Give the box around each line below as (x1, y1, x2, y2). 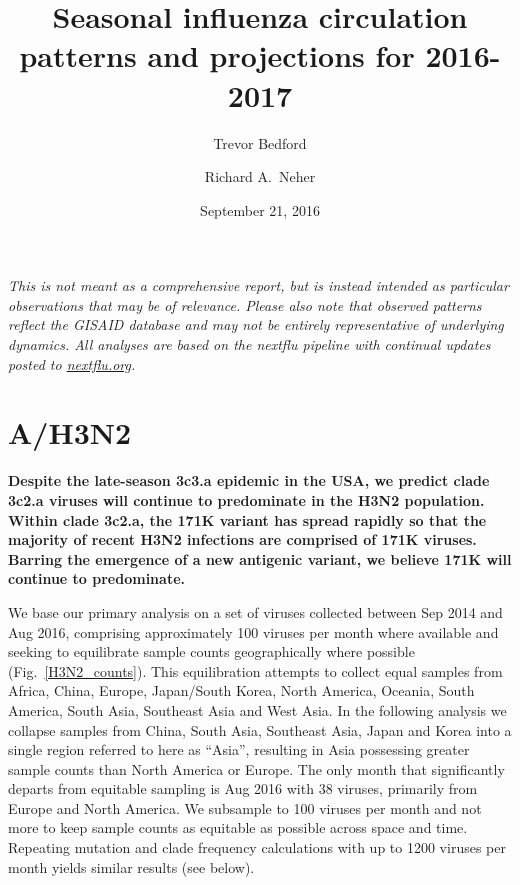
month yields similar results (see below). (8, 856, 255, 877)
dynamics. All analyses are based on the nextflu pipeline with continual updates (8, 334, 491, 355)
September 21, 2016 (200, 199, 320, 220)
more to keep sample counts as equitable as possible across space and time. (8, 817, 468, 838)
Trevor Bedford (213, 132, 307, 153)
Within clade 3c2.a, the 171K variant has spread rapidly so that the (8, 509, 487, 530)
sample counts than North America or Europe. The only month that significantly (8, 758, 505, 779)
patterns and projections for (19, 35, 415, 76)
